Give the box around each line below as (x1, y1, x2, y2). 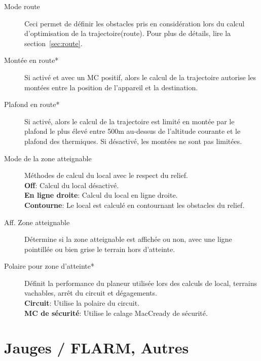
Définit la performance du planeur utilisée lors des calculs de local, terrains (24, 277, 257, 288)
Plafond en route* (4, 99, 60, 110)
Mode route (4, 1, 40, 11)
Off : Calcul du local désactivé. (24, 179, 119, 190)
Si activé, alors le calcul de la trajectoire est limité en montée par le (24, 116, 235, 126)
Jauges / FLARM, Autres (4, 337, 189, 358)
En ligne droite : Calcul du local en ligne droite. (24, 190, 178, 200)
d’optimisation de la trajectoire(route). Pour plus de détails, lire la (24, 28, 231, 39)
